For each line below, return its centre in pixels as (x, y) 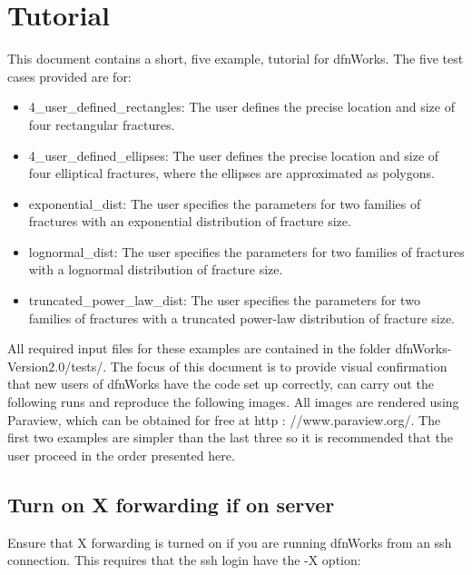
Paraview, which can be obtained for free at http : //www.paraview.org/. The (224, 419)
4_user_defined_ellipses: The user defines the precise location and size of (234, 155)
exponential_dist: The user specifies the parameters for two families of (225, 203)
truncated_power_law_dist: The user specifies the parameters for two (224, 300)
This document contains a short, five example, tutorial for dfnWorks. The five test (236, 59)
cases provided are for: (69, 76)
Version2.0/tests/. (57, 366)
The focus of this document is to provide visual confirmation (279, 366)
